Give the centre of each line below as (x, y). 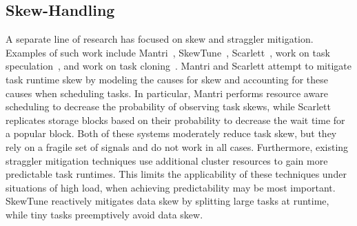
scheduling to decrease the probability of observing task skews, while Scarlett (168, 106)
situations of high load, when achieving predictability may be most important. (171, 187)
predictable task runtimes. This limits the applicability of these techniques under (176, 174)
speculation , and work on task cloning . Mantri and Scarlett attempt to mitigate (178, 66)
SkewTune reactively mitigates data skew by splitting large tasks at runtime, (167, 201)
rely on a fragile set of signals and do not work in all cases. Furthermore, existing (177, 146)
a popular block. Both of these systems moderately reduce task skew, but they (171, 133)
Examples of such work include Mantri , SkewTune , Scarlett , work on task (168, 52)
